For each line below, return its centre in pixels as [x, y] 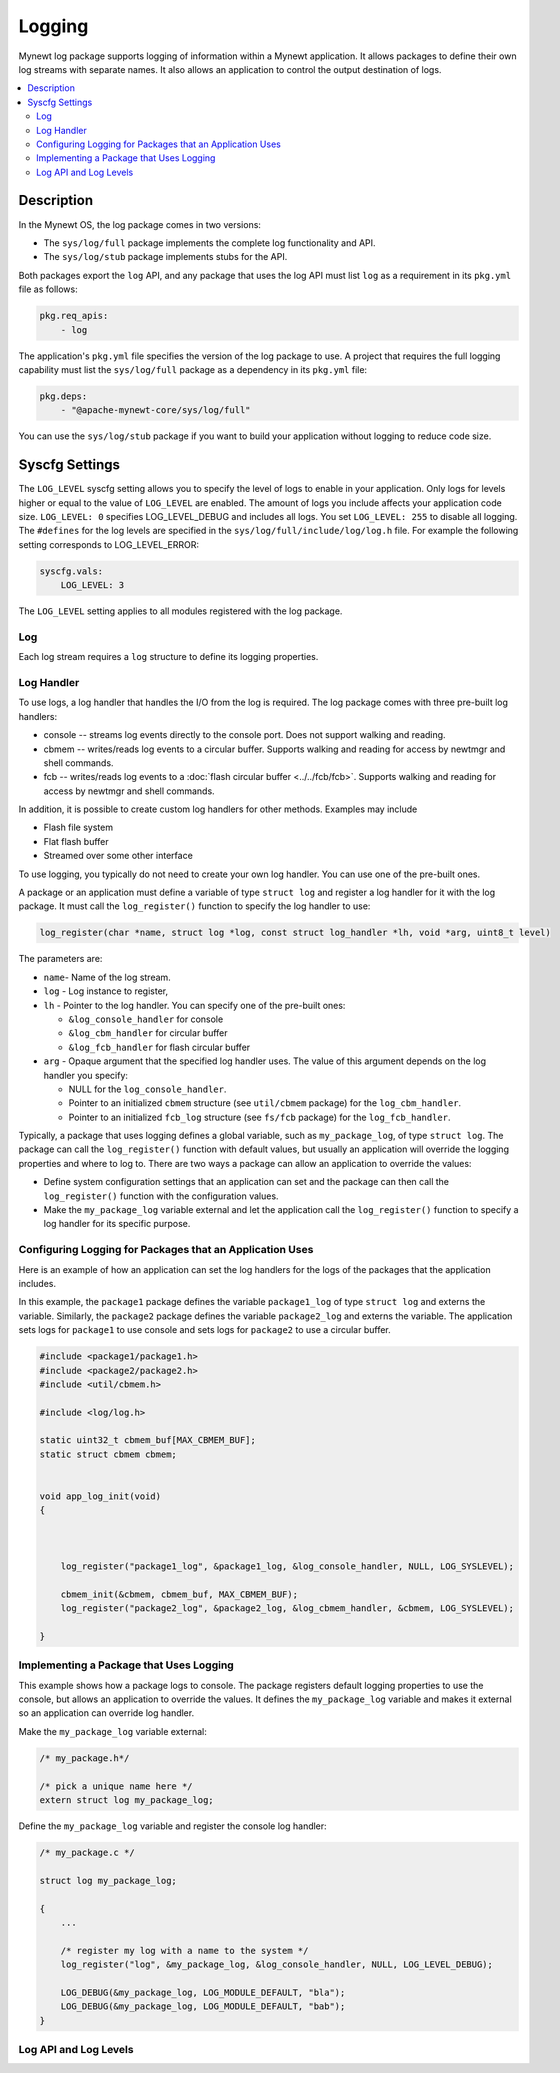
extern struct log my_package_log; [126, 1800]
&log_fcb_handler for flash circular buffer [159, 1047]
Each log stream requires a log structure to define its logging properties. [168, 657]
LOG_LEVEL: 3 [92, 585]
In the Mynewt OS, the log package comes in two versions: [140, 224]
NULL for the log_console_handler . [147, 1089]
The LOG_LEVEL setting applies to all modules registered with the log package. [180, 611]
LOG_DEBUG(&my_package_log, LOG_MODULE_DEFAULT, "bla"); [203, 1992]
